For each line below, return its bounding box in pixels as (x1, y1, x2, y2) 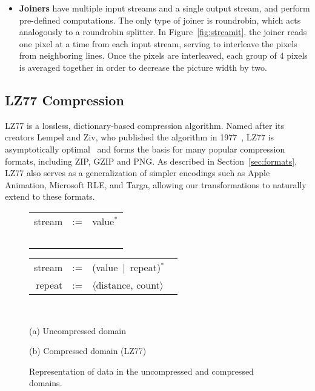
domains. (29, 376, 62, 389)
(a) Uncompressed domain (29, 324, 127, 337)
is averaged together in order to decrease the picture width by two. (19, 61, 267, 73)
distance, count (96, 277, 160, 292)
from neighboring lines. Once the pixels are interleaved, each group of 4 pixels (19, 49, 308, 62)
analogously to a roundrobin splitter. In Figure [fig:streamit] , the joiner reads (19, 25, 307, 38)
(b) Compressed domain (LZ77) (29, 344, 147, 357)
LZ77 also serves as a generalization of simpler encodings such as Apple (5, 166, 270, 179)
